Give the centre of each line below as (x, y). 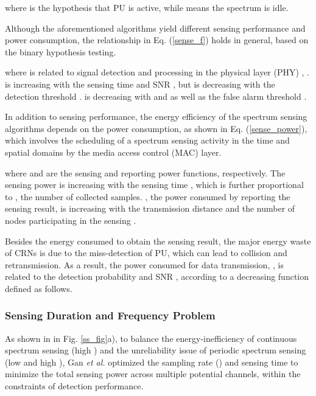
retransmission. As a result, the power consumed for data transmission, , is (144, 264)
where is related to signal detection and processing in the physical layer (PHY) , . (157, 72)
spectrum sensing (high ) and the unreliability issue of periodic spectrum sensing (156, 350)
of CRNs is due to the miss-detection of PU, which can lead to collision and (146, 253)
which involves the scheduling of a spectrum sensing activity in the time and (147, 140)
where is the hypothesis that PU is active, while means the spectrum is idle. (147, 7)
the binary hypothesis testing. (61, 51)
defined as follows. (39, 288)
